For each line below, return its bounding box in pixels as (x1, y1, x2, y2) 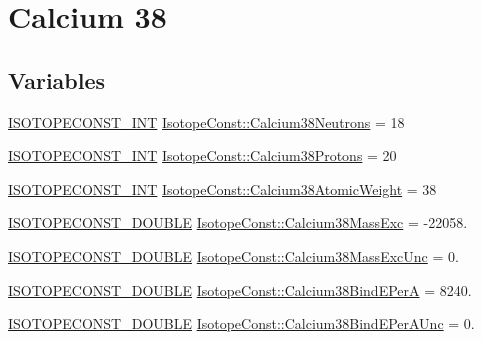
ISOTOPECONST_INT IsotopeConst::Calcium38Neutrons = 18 (8, 111, 405, 132)
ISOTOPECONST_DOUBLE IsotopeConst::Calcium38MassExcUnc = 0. (8, 245, 459, 266)
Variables (8, 64, 106, 95)
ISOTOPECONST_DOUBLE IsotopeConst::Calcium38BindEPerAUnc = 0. (8, 313, 475, 334)
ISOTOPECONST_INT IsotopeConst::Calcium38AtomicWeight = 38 (8, 178, 437, 199)
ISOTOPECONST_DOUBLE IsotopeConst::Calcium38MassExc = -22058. (8, 212, 468, 233)
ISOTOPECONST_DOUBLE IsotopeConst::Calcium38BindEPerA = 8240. (8, 279, 472, 300)
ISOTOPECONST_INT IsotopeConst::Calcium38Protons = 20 (8, 145, 397, 166)
